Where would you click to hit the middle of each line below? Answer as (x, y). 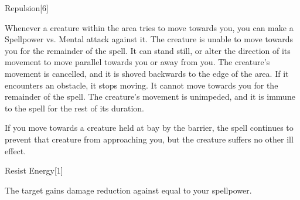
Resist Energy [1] (34, 170)
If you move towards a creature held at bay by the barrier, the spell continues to (149, 128)
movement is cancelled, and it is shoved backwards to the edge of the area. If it (147, 73)
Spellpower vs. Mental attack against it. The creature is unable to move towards (149, 39)
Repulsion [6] (27, 8)
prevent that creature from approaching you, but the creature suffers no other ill (149, 139)
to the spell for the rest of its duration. (74, 108)
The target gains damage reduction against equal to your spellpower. (128, 190)
